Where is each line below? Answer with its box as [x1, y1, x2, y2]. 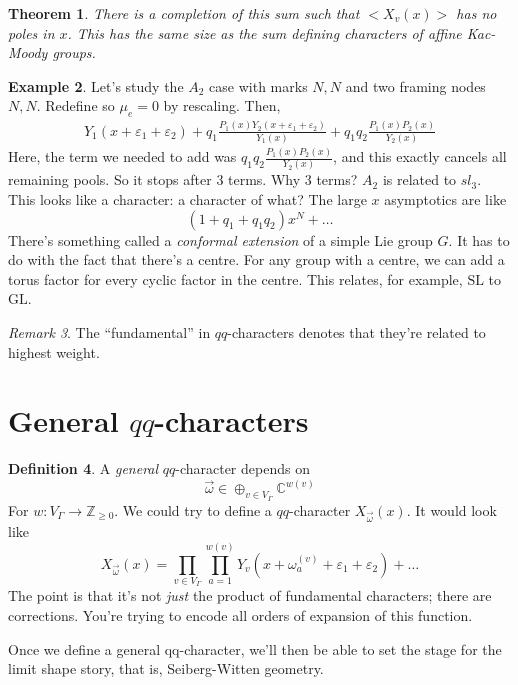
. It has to [448, 229, 510, 250]
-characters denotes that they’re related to [227, 322, 486, 343]
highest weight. [8, 341, 100, 362]
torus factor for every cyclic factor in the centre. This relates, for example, [8, 268, 463, 289]
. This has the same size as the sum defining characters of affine [67, 22, 462, 43]
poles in [8, 22, 55, 43]
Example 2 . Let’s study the [8, 75, 184, 96]
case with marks [209, 75, 308, 96]
